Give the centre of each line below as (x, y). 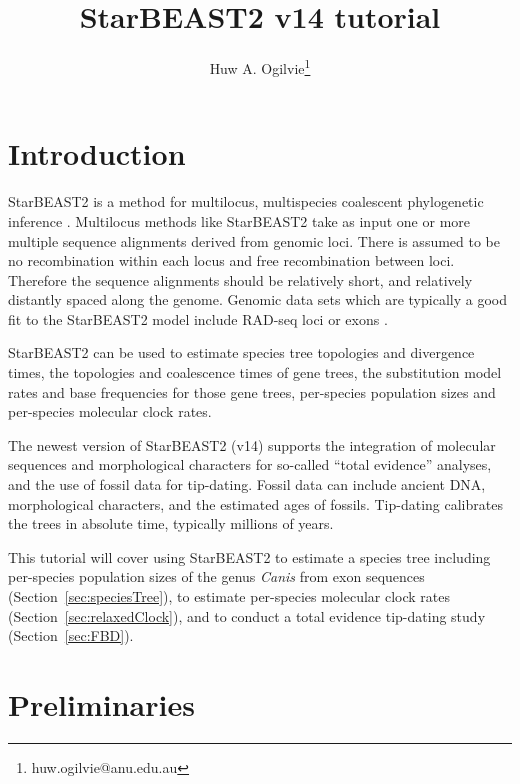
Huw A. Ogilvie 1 (260, 66)
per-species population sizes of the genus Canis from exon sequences (216, 576)
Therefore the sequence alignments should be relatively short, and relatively (240, 279)
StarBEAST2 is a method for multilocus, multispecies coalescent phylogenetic (246, 201)
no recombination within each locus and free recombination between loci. (231, 260)
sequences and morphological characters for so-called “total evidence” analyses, (250, 464)
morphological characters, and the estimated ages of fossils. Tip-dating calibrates (255, 503)
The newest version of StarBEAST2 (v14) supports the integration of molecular (252, 444)
